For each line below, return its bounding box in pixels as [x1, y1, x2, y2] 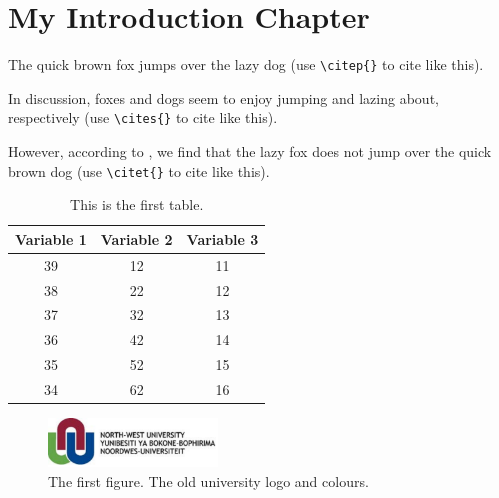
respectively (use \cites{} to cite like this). [8, 107, 278, 128]
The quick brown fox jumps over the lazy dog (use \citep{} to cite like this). [8, 54, 484, 75]
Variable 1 [15, 228, 87, 249]
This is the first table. [70, 194, 204, 215]
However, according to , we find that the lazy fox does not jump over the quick [8, 141, 492, 162]
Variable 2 [100, 228, 173, 249]
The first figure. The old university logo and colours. [48, 470, 369, 491]
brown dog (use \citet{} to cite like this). [8, 160, 270, 181]
